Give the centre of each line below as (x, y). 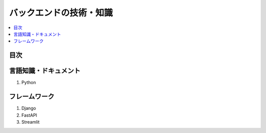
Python (29, 82)
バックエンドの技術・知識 (61, 13)
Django (29, 108)
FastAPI (29, 115)
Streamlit (31, 122)
